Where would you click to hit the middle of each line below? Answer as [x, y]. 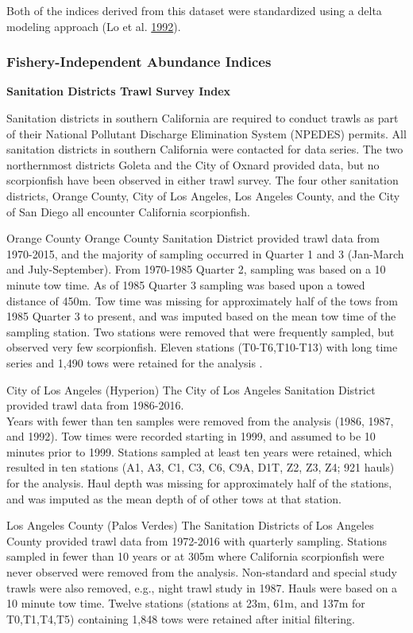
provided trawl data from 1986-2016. [95, 405]
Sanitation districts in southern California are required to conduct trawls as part [203, 118]
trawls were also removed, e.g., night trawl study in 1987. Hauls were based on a [202, 587]
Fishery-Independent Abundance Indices [139, 62]
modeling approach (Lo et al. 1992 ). [94, 26]
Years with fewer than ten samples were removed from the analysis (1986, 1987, [200, 420]
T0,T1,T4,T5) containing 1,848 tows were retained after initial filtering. [181, 618]
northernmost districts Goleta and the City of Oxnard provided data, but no [193, 164]
